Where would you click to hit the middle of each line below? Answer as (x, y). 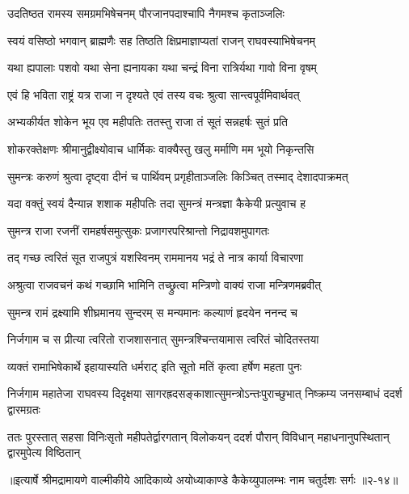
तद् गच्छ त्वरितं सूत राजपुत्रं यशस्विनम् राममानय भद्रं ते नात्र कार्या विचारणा (156, 258)
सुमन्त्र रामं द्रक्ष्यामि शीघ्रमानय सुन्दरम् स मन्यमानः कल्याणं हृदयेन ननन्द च (152, 312)
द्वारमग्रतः (24, 409)
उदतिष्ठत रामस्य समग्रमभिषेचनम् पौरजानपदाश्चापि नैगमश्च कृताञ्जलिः (146, 13)
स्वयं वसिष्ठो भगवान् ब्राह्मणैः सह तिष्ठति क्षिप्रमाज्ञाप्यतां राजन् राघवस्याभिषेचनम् (161, 40)
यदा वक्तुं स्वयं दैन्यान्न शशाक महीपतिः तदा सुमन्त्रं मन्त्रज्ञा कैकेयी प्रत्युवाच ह (156, 203)
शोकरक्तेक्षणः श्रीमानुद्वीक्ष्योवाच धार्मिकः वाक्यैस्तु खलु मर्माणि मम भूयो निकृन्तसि (161, 148)
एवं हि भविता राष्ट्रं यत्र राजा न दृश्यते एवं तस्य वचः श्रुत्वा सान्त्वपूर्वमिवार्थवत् (154, 94)
